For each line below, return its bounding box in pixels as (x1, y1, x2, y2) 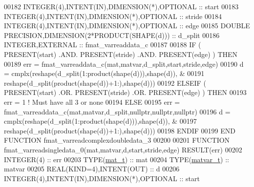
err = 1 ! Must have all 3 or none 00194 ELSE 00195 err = (4, 96, 180, 107)
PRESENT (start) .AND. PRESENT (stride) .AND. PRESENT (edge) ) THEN (4, 49, 238, 59)
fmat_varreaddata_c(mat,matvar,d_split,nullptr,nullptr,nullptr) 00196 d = (4, 106, 231, 116)
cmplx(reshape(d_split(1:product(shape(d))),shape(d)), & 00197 (4, 116, 197, 126)
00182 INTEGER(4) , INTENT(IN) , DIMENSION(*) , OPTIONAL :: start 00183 (4, 1, 239, 11)
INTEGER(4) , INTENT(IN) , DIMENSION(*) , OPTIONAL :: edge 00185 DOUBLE (4, 20, 250, 31)
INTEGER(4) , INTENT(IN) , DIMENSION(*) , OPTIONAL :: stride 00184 (4, 11, 222, 21)
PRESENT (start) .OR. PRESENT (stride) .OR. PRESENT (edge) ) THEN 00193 (4, 87, 247, 97)
